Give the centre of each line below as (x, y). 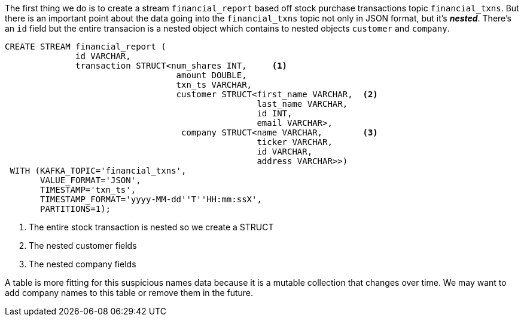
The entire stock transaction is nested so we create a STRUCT (151, 227)
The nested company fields (83, 264)
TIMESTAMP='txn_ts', (88, 190)
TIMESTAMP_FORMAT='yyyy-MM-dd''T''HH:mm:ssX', (151, 199)
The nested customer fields (83, 246)
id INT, (275, 113)
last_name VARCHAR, (302, 104)
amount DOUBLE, (211, 75)
